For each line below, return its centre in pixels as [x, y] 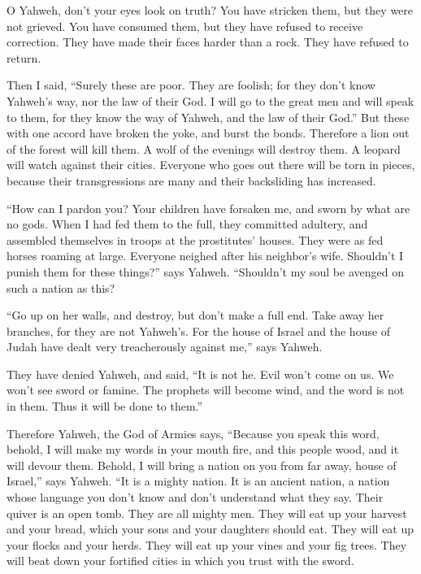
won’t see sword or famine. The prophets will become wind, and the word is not [206, 390]
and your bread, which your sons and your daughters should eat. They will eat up [210, 529]
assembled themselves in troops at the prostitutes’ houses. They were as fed [195, 239]
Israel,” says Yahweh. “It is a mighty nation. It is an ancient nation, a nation [198, 481]
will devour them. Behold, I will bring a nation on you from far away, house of [202, 465]
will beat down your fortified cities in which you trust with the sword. [180, 561]
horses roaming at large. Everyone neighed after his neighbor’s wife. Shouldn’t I [205, 256]
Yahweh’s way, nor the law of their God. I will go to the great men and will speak [210, 100]
